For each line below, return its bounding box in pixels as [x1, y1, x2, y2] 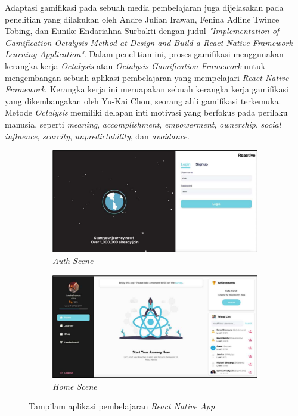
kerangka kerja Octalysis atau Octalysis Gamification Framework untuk [5, 59, 266, 72]
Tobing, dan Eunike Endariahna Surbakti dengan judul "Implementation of [5, 24, 280, 37]
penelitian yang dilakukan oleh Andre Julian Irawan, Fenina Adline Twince [5, 13, 280, 25]
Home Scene [52, 380, 97, 392]
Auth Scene [52, 254, 94, 267]
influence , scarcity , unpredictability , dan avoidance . [5, 129, 190, 142]
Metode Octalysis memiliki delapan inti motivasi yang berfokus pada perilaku [5, 106, 288, 119]
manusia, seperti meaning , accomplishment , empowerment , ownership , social [5, 117, 281, 130]
